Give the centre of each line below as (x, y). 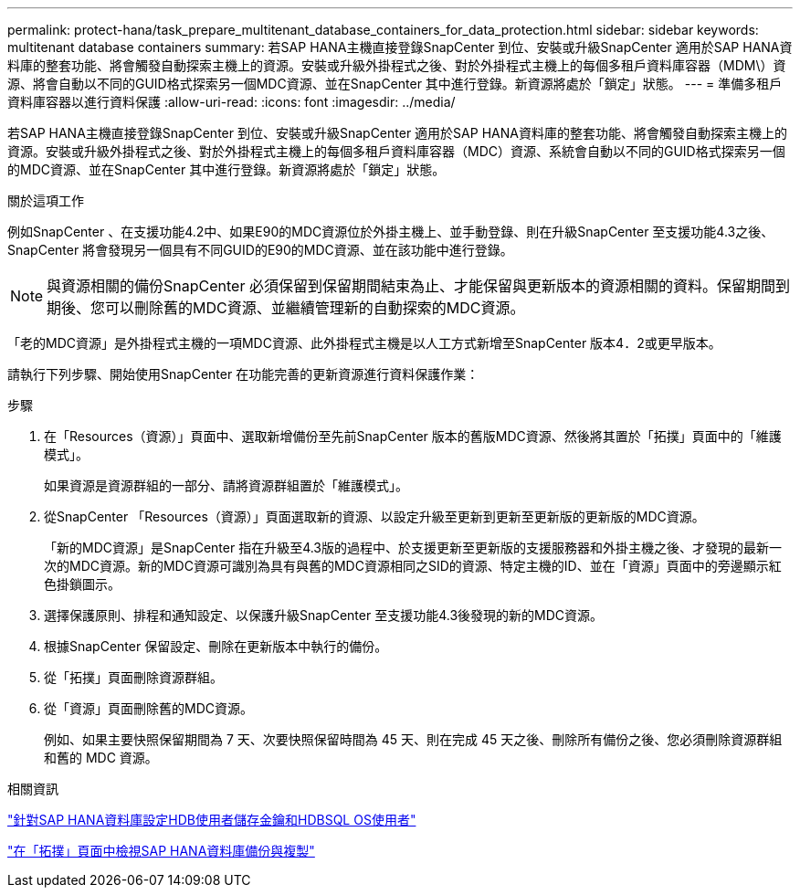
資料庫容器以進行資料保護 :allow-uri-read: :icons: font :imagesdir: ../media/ (232, 102)
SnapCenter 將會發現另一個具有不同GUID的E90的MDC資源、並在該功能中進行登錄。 (260, 250)
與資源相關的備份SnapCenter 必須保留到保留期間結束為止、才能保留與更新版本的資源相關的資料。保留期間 (411, 286)
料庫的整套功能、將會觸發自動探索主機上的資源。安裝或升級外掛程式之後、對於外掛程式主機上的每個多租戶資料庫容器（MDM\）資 (397, 65)
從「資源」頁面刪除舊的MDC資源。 (148, 708)
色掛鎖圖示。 (82, 584)
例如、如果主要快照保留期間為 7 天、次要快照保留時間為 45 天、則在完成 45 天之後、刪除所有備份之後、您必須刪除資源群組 (413, 739)
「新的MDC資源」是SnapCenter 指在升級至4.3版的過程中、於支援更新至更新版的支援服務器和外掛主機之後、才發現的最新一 (413, 548)
